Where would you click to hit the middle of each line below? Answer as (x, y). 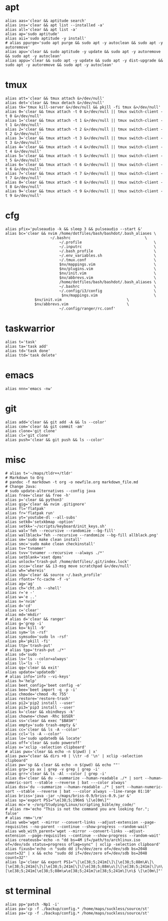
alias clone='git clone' (31, 431)
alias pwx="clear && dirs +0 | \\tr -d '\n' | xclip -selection (74, 756)
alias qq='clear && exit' (32, 668)
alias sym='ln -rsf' (27, 632)
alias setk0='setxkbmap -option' (40, 522)
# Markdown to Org (24, 478)
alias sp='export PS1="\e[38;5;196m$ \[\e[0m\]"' (58, 800)
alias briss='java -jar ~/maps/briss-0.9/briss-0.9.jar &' (68, 796)
